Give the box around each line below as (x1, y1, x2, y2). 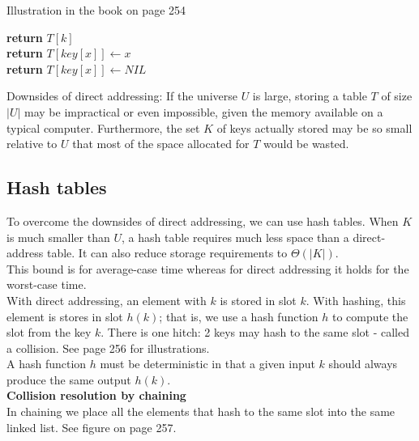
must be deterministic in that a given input (100, 355, 315, 372)
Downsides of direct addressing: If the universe (6, 87, 237, 104)
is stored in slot (220, 291, 297, 308)
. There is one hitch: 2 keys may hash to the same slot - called (100, 324, 409, 341)
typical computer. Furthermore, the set (6, 119, 200, 136)
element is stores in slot (6, 307, 123, 324)
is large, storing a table (252, 87, 367, 104)
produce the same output (6, 371, 131, 388)
